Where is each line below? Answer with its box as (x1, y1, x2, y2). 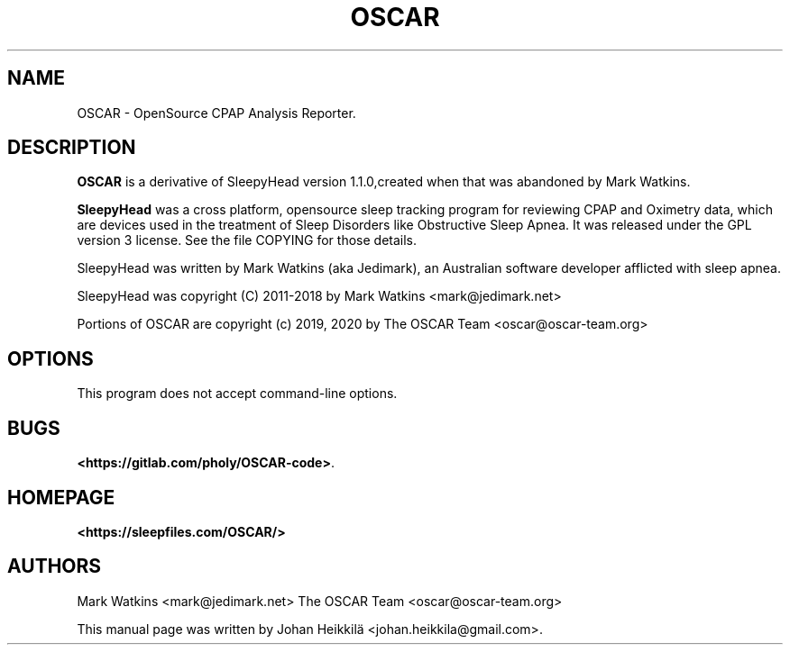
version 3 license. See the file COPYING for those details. (77, 232, 418, 249)
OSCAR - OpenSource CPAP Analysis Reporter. (77, 104, 356, 121)
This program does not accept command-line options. (77, 385, 398, 402)
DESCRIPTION (7, 136, 136, 159)
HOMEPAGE (7, 485, 115, 509)
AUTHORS (7, 555, 102, 578)
